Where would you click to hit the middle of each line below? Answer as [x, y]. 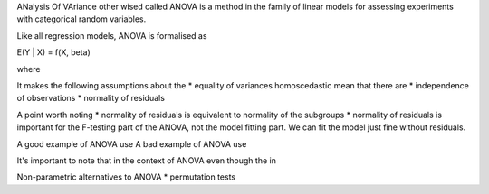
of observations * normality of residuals [91, 98]
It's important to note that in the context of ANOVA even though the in [146, 160]
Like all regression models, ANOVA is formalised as [112, 35]
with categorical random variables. [81, 19]
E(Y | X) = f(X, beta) [53, 52]
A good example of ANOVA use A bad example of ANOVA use [132, 143]
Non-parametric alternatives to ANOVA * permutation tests [126, 177]
